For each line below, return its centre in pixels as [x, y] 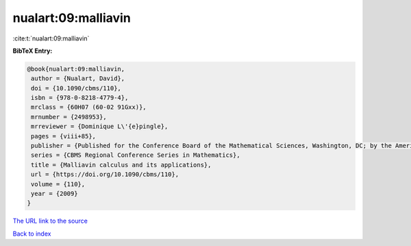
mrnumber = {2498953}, [69, 117]
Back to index [32, 234]
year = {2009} [54, 194]
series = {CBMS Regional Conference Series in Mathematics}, [136, 155]
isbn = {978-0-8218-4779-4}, [80, 98]
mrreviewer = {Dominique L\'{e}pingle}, [100, 126]
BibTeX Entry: [33, 51]
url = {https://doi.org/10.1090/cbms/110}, [105, 174]
